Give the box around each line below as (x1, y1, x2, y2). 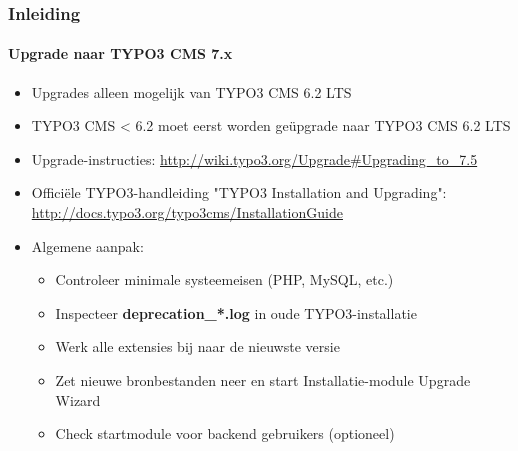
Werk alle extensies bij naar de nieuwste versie (55, 336, 340, 357)
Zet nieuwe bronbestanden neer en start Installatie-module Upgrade (55, 369, 471, 390)
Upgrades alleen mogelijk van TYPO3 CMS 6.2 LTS (31, 81, 352, 102)
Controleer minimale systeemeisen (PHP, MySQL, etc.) (55, 269, 394, 290)
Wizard (55, 389, 101, 410)
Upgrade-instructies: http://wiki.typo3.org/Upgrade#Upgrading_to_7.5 (31, 148, 478, 169)
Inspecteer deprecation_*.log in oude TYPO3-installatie (55, 302, 417, 323)
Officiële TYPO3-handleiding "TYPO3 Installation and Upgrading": (31, 182, 447, 203)
